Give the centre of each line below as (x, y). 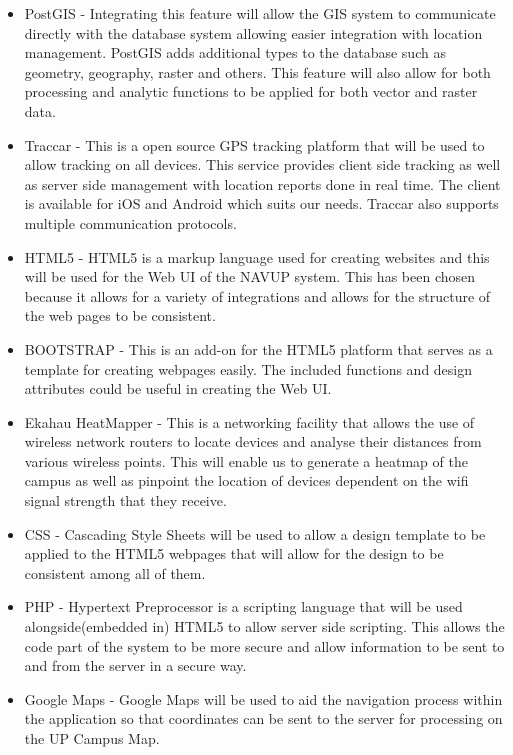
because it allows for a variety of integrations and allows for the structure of (257, 295)
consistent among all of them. (115, 572)
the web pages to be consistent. (120, 315)
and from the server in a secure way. (135, 665)
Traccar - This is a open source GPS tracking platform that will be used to (254, 144)
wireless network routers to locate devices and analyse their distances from (253, 441)
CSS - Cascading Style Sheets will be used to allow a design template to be (255, 533)
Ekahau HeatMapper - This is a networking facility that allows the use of (249, 421)
